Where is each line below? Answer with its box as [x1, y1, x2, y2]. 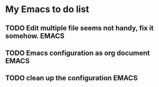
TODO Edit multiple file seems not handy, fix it [5, 24, 154, 32]
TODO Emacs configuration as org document [5, 49, 150, 57]
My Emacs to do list [5, 4, 89, 15]
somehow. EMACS [5, 31, 65, 40]
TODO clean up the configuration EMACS [5, 74, 138, 82]
